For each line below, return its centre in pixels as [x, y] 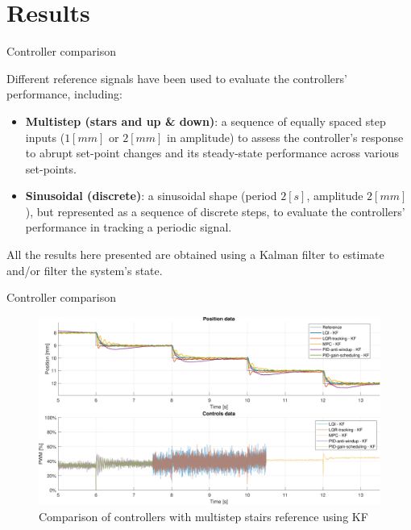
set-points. [51, 168]
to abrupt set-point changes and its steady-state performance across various [212, 153]
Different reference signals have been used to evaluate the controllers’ [177, 78]
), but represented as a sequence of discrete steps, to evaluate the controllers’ [215, 211]
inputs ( [45, 137]
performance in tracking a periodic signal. [129, 227]
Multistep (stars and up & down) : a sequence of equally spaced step [205, 121]
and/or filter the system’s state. [85, 270]
